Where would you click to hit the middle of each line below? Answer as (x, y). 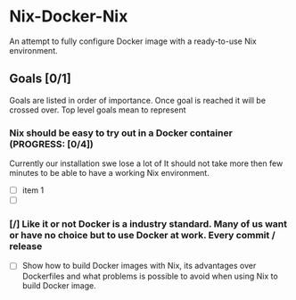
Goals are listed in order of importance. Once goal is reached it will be (137, 100)
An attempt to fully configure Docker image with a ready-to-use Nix (133, 41)
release (26, 246)
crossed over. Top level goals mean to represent (98, 110)
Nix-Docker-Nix (69, 17)
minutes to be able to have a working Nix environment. (109, 173)
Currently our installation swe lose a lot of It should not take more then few (146, 163)
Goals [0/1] (40, 79)
